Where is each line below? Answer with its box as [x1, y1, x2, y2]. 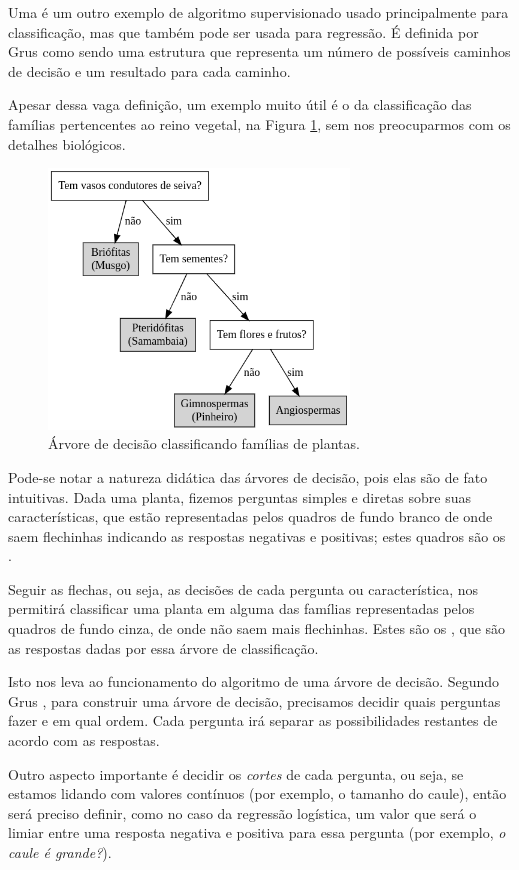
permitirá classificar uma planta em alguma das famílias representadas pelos [8, 598, 475, 619]
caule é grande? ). [8, 842, 112, 862]
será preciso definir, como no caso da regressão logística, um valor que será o [8, 802, 477, 823]
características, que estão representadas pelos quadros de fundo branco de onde [8, 506, 493, 527]
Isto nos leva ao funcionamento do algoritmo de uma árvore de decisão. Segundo [8, 671, 500, 692]
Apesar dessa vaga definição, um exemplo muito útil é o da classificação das [8, 94, 472, 115]
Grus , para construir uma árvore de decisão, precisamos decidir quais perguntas [8, 690, 501, 711]
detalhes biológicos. [8, 133, 126, 154]
